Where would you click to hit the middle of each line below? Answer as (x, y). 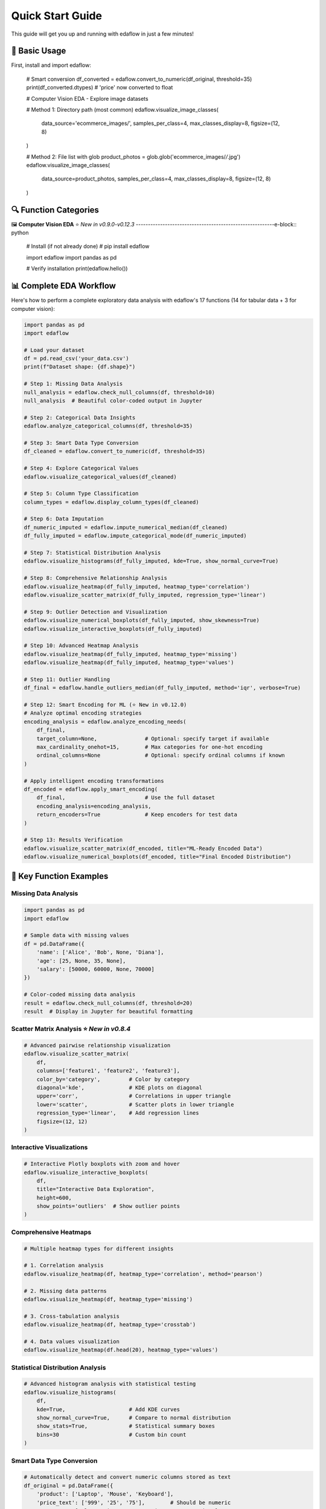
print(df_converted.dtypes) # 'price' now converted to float (100, 88)
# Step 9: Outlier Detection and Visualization (95, 612)
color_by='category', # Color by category (113, 1079)
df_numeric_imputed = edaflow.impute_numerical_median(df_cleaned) (126, 527)
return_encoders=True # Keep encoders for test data (137, 815)
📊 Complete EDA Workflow (63, 286)
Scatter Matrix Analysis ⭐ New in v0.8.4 (71, 1029)
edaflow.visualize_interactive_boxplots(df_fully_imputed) (113, 629)
